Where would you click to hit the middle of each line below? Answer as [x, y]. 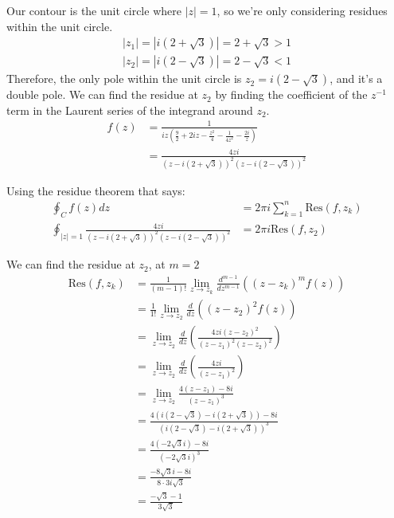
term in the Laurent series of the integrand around [130, 110]
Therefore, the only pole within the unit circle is [124, 78]
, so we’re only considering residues [302, 10]
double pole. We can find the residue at [102, 94]
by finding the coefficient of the [291, 94]
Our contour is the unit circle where [94, 10]
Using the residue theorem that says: [96, 190]
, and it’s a [356, 78]
